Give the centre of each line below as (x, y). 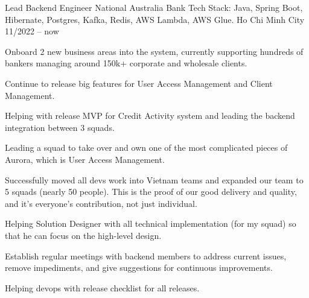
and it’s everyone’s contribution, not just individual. (101, 203)
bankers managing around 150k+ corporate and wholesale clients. (126, 63)
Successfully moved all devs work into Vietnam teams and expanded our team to (154, 179)
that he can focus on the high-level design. (83, 235)
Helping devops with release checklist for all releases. (102, 287)
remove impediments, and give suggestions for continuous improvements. (139, 268)
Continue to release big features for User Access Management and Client (139, 83)
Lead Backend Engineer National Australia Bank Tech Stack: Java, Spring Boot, (154, 7)
